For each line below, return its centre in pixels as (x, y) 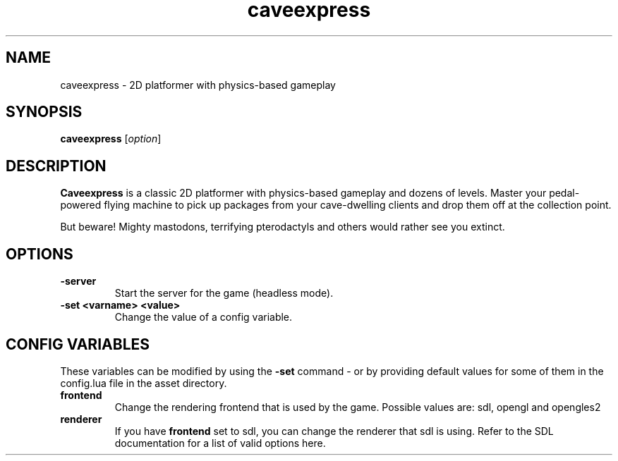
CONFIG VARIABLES (78, 344)
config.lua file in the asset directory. (144, 383)
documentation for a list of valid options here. (220, 443)
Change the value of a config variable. (204, 317)
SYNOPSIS (44, 112)
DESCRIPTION (56, 166)
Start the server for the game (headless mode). (224, 293)
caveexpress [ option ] (111, 139)
